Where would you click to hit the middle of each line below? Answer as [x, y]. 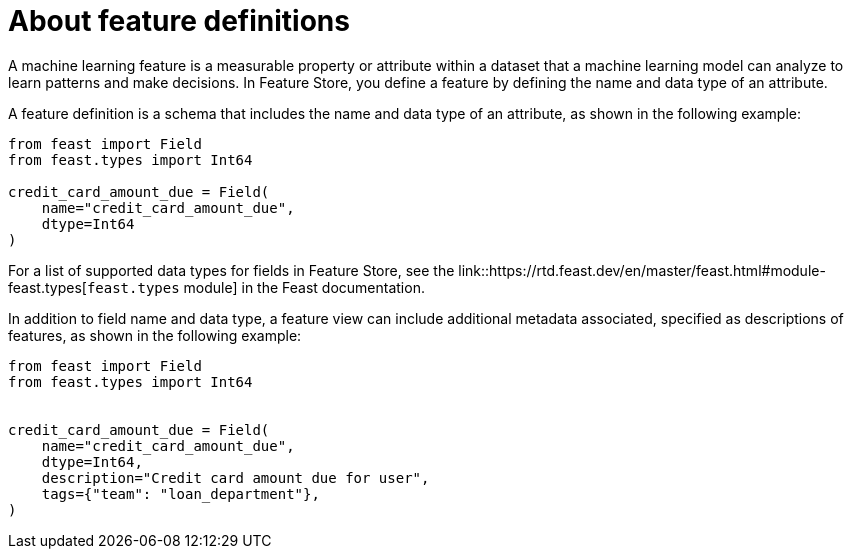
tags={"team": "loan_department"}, [180, 493]
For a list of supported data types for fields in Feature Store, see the [231, 270]
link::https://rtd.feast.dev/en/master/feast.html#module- [642, 270]
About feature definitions [179, 21]
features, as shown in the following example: [155, 335]
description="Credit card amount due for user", [235, 477]
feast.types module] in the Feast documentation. [255, 287]
